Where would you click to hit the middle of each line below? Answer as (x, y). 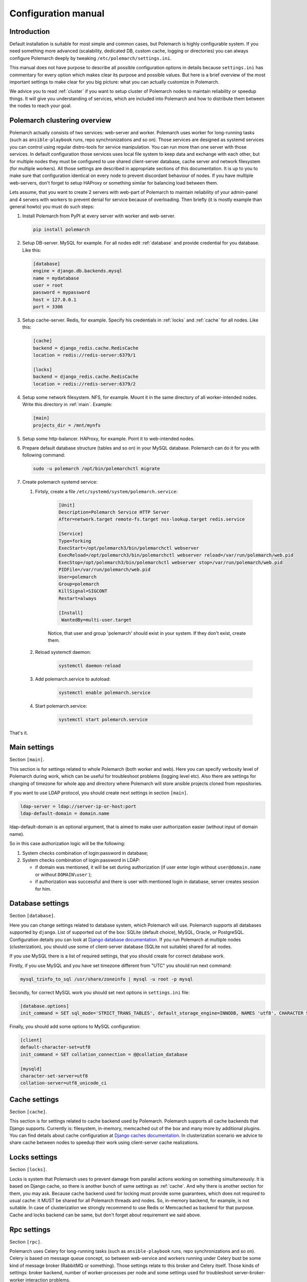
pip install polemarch (61, 230)
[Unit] (67, 505)
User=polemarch (78, 577)
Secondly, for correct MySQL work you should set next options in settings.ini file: (100, 992)
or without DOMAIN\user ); (63, 874)
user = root (48, 285)
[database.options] (45, 1006)
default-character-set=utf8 (55, 1047)
